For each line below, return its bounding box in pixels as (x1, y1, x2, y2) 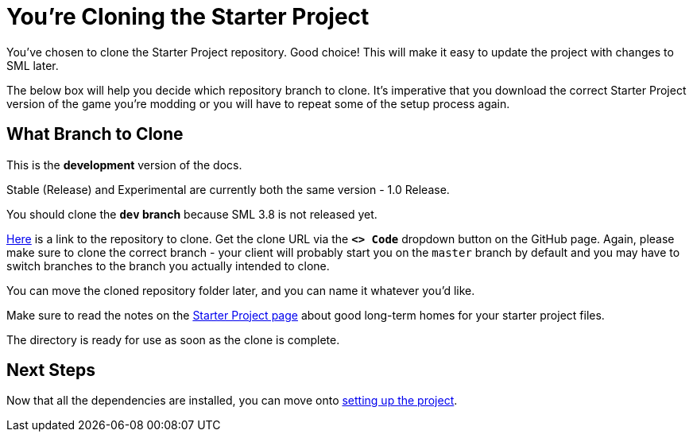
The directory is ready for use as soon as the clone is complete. (6, 332, 340, 347)
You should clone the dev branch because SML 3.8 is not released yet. (6, 207, 377, 221)
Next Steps (6, 360, 95, 381)
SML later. (6, 58, 59, 72)
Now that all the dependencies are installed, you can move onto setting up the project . (6, 393, 458, 408)
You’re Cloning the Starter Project (6, 3, 370, 30)
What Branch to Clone (6, 124, 184, 145)
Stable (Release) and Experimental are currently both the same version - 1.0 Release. (6, 182, 450, 196)
